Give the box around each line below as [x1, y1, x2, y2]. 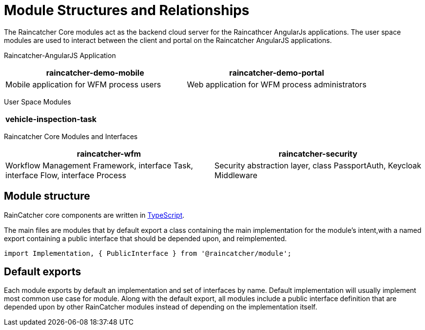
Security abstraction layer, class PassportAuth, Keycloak [214, 160, 422, 170]
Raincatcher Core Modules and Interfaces [4, 132, 138, 141]
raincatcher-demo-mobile [46, 67, 144, 78]
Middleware [214, 170, 257, 180]
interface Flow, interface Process [5, 170, 126, 180]
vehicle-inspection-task [5, 114, 97, 124]
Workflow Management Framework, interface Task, [5, 160, 193, 170]
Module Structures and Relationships [4, 2, 250, 19]
